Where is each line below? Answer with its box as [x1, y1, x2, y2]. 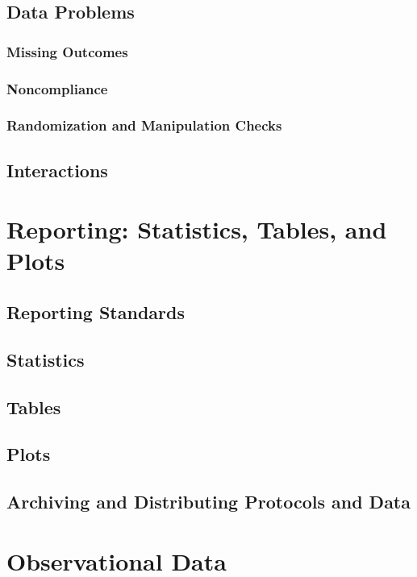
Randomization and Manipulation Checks [6, 115, 282, 135]
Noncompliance [6, 78, 108, 98]
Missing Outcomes [6, 41, 128, 61]
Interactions [6, 157, 108, 182]
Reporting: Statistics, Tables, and [6, 213, 387, 246]
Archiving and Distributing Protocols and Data [6, 489, 411, 514]
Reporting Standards [6, 300, 185, 325]
